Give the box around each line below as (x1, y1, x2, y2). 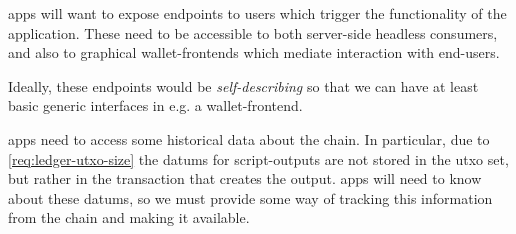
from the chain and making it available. (8, 207, 250, 228)
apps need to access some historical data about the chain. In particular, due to (8, 128, 490, 149)
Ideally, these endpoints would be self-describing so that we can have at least (8, 75, 479, 96)
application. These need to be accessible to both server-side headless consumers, (8, 22, 498, 43)
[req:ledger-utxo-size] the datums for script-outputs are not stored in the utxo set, (8, 148, 509, 169)
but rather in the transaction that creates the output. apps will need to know (8, 168, 482, 189)
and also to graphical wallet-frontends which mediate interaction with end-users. (8, 42, 500, 63)
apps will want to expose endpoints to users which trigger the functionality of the (8, 3, 507, 23)
